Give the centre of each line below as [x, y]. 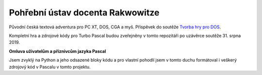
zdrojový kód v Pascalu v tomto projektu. [50, 67]
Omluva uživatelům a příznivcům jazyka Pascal [57, 51]
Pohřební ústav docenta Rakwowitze [84, 12]
